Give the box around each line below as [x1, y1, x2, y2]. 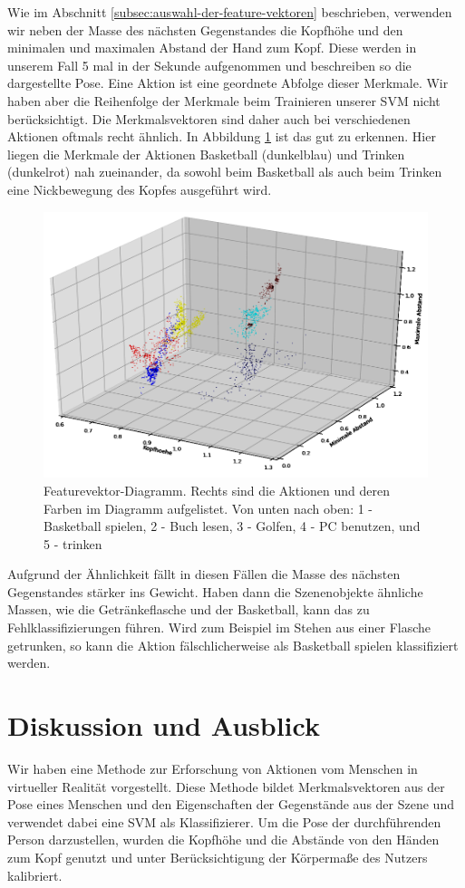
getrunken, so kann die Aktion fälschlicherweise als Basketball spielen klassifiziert [7, 635, 459, 654]
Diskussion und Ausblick [7, 707, 320, 744]
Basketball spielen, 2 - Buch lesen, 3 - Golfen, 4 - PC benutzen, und [44, 516, 421, 536]
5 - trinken [44, 534, 102, 553]
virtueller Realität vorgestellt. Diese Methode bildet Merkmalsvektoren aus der [7, 777, 445, 796]
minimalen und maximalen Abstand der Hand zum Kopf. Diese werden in [7, 38, 417, 57]
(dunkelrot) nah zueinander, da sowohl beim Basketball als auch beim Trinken [7, 162, 442, 181]
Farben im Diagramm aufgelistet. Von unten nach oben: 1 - [44, 498, 373, 517]
